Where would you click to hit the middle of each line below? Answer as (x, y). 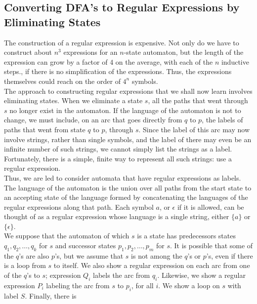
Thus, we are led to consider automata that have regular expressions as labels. (123, 177)
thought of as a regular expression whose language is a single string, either (117, 216)
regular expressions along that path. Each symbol (79, 207)
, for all (142, 285)
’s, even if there (230, 255)
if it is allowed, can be (211, 207)
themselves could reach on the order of (62, 81)
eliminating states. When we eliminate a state (73, 100)
